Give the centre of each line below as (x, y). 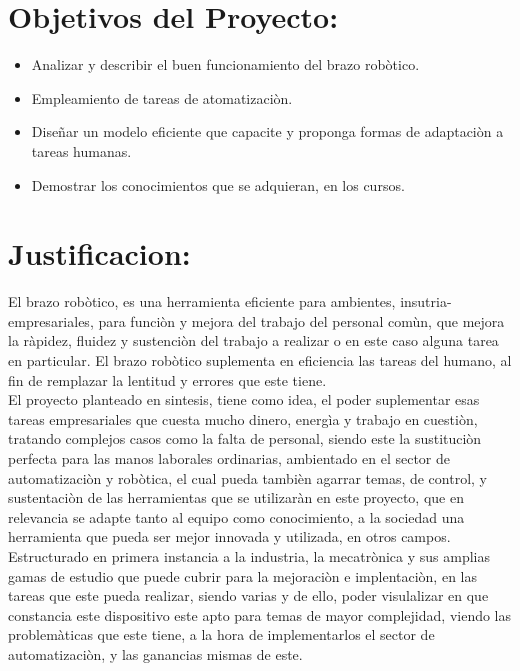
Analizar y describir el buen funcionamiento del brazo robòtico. (225, 64)
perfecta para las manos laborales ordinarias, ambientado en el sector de (229, 457)
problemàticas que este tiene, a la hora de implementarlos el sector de (221, 634)
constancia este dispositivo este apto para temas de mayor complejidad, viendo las (260, 614)
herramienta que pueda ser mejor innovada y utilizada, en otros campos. (229, 536)
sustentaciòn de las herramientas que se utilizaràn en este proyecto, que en (236, 497)
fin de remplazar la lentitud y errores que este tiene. (167, 379)
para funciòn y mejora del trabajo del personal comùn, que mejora (301, 320)
